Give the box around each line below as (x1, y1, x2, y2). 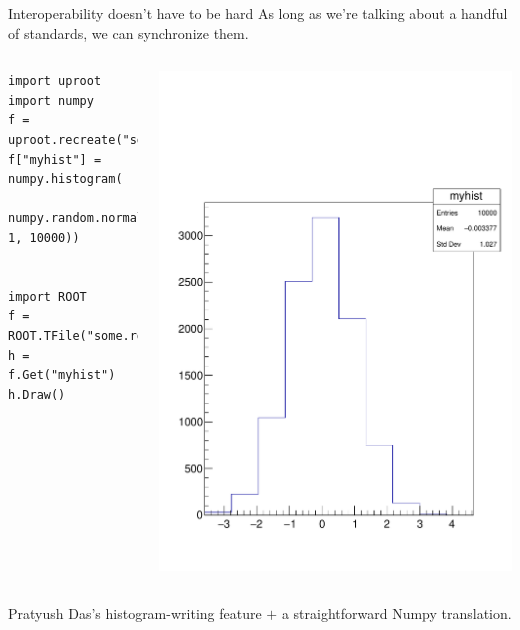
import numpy (8, 93, 94, 108)
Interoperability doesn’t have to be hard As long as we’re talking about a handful (8, 3, 508, 23)
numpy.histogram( (8, 172, 123, 187)
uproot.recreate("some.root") (8, 132, 209, 147)
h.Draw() (8, 387, 66, 402)
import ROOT (8, 289, 87, 304)
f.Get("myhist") (8, 368, 116, 383)
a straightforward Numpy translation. (281, 602, 512, 623)
